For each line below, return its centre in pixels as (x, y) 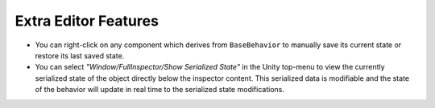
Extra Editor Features (87, 21)
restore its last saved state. (80, 55)
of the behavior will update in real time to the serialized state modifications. (160, 90)
